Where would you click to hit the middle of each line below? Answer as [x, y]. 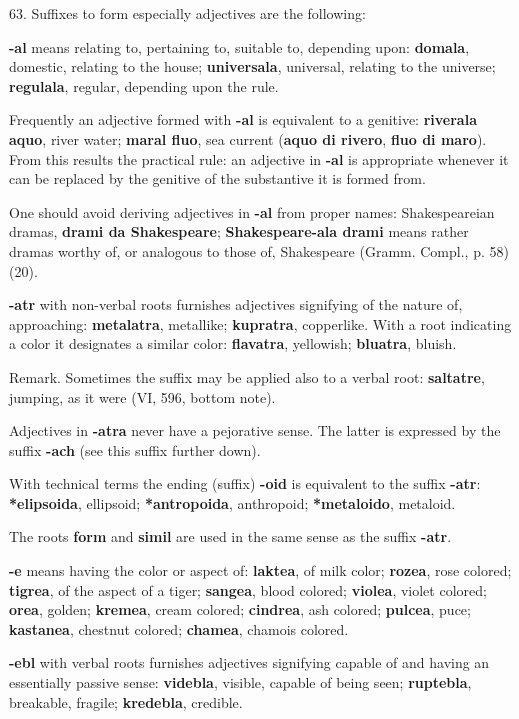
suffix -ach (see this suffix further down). [135, 449]
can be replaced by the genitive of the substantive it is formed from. [217, 178]
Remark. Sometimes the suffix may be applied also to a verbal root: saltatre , [247, 376]
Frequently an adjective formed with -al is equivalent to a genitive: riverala [243, 119]
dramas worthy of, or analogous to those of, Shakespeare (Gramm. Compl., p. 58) [259, 250]
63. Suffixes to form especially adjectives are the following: [187, 13]
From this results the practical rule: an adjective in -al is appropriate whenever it [259, 158]
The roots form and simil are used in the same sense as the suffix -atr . [230, 536]
